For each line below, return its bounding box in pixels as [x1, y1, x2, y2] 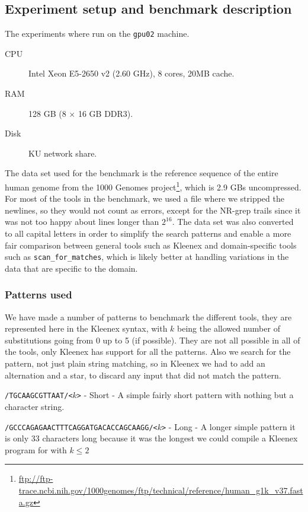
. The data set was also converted [172, 215, 294, 228]
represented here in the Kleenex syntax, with [5, 322, 168, 335]
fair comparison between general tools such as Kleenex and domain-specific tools [5, 238, 297, 251]
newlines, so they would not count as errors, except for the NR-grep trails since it [5, 203, 301, 216]
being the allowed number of [177, 322, 280, 335]
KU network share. [28, 147, 97, 159]
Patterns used [5, 287, 72, 302]
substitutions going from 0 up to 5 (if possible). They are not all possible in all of [5, 333, 300, 346]
